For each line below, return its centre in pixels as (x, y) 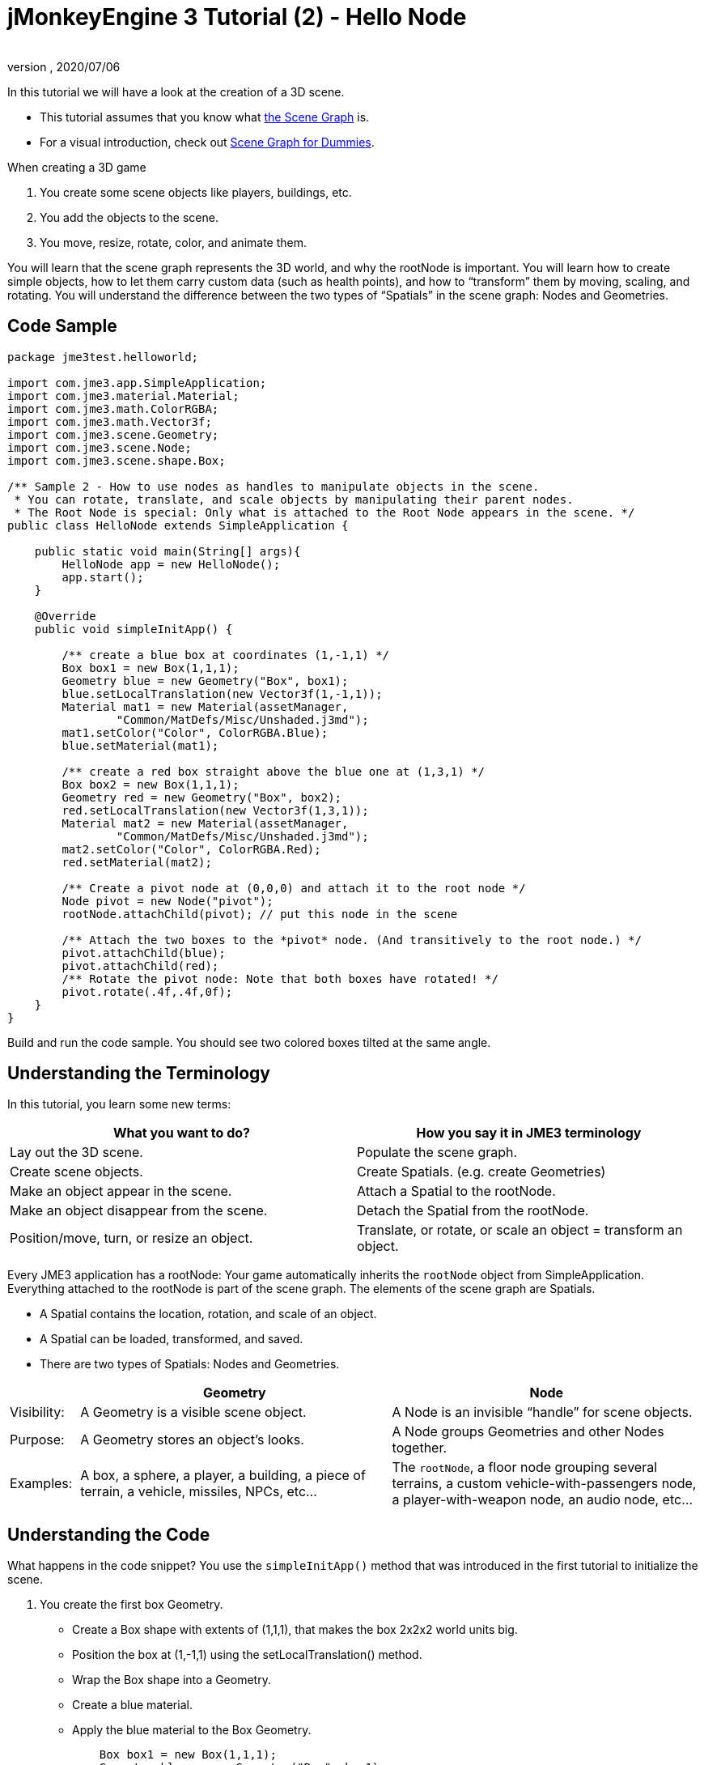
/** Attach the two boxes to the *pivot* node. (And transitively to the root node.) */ (352, 940)
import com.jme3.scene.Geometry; (113, 434)
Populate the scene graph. (437, 1153)
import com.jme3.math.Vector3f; (110, 421)
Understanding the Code (109, 1534)
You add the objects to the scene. (129, 217)
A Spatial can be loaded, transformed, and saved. (172, 1339)
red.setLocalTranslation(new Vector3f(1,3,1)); (215, 810)
